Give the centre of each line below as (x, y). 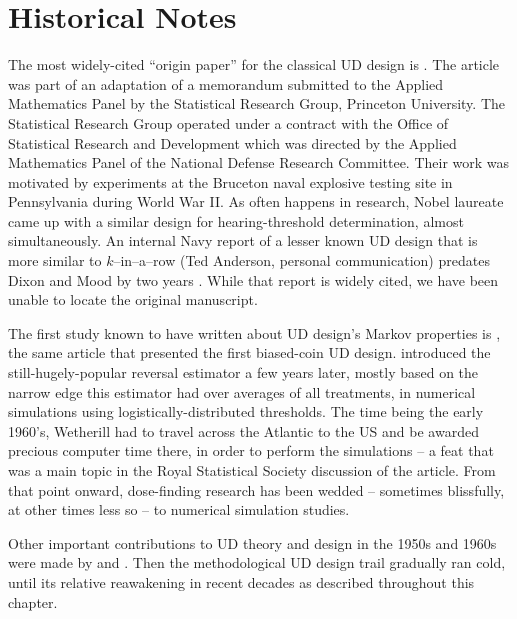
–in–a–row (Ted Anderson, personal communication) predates (301, 260)
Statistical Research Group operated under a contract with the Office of (228, 122)
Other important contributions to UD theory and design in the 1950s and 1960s (252, 542)
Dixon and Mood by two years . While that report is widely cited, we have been (253, 279)
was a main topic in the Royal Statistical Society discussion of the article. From (252, 470)
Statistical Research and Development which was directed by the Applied (232, 142)
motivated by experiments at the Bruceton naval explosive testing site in (230, 181)
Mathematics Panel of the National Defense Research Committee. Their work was (259, 162)
